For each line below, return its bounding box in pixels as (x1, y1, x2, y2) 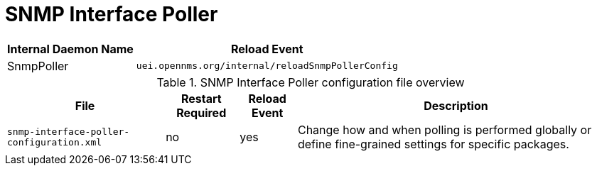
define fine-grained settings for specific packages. (297, 136, 569, 151)
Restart (181, 91, 222, 106)
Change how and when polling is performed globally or (297, 122, 592, 137)
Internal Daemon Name (7, 41, 134, 56)
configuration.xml (7, 136, 102, 148)
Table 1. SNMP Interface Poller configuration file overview (156, 75, 465, 89)
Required (176, 105, 227, 120)
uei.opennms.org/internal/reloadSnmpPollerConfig (136, 60, 398, 72)
